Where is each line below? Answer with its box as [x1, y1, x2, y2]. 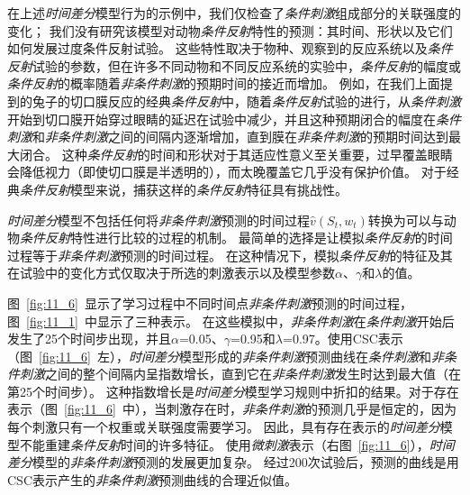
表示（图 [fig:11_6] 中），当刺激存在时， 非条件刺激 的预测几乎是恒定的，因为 [7, 399, 456, 418]
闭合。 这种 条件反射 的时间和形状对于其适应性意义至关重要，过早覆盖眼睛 [19, 144, 453, 163]
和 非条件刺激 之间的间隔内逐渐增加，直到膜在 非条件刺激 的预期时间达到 [32, 127, 448, 146]
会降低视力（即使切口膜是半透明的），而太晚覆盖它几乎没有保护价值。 [7, 162, 417, 181]
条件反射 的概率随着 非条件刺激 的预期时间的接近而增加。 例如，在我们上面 [7, 74, 440, 93]
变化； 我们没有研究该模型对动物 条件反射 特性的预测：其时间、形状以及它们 [7, 21, 453, 40]
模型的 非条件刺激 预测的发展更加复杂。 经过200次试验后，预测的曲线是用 [32, 453, 459, 472]
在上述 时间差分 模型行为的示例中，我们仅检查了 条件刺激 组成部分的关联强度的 [7, 4, 461, 22]
